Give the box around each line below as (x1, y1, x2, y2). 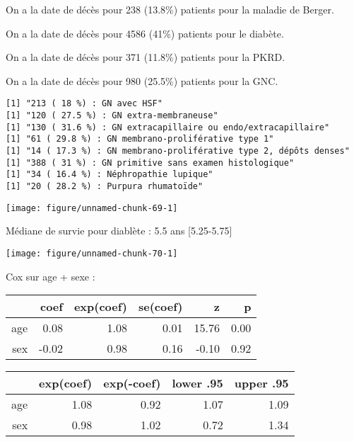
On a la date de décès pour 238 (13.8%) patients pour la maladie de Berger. (6, 2, 334, 16)
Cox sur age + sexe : (6, 268, 95, 283)
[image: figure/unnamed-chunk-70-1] (6, 248, 178, 259)
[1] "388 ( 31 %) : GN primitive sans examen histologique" (6, 157, 295, 168)
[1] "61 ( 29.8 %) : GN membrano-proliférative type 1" (6, 134, 274, 144)
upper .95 (234, 375, 289, 392)
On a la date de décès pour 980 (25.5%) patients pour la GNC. (6, 73, 278, 88)
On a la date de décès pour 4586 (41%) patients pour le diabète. (6, 25, 284, 40)
